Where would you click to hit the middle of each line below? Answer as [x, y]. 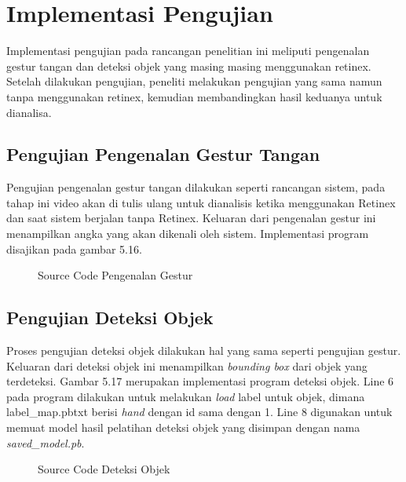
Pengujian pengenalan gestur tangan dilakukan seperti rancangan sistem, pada [196, 187]
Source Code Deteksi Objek [104, 469]
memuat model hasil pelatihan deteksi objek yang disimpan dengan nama [183, 427]
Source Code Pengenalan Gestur [115, 275]
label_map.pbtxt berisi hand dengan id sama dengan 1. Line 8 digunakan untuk [199, 412]
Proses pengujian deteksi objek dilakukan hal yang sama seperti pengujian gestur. [204, 351]
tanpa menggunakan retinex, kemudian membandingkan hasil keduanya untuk [194, 96]
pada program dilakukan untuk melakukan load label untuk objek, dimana [186, 396]
